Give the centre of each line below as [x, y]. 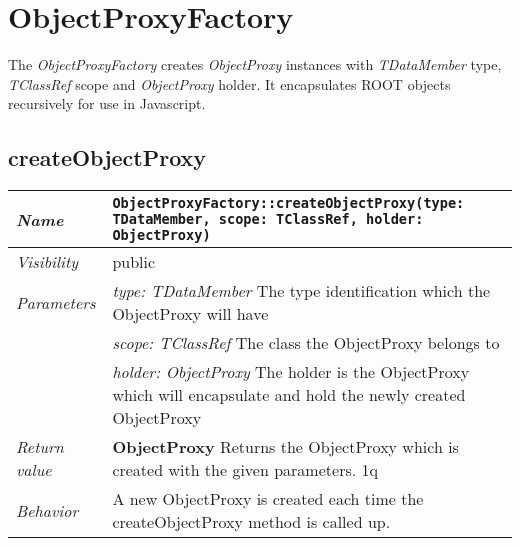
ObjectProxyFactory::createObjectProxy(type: [288, 203]
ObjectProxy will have [190, 314]
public [134, 262]
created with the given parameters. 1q [245, 470]
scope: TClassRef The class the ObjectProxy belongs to [306, 343]
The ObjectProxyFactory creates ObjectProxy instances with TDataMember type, [255, 64]
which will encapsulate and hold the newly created [289, 395]
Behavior [47, 510]
